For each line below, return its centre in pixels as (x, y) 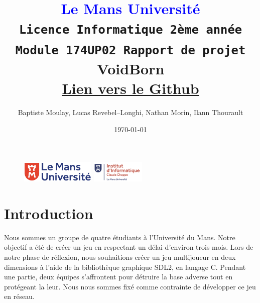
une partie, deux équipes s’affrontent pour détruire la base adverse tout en (118, 277)
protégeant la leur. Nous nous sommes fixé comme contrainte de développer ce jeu (130, 286)
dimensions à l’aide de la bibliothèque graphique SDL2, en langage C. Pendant (125, 267)
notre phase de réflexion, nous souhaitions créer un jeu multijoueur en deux (120, 257)
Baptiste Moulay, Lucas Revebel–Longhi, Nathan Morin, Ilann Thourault (131, 112)
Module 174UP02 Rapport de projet (131, 50)
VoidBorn (131, 68)
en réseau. (19, 296)
